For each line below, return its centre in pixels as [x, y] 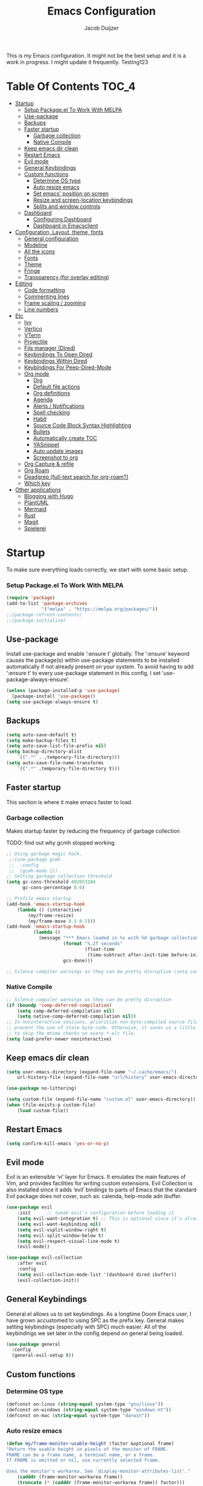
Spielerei [35, 528]
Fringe [32, 270]
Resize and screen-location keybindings [83, 200]
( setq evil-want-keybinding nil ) [59, 1224]
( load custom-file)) [43, 1110]
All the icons [40, 251]
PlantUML [36, 502]
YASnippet [46, 444]
